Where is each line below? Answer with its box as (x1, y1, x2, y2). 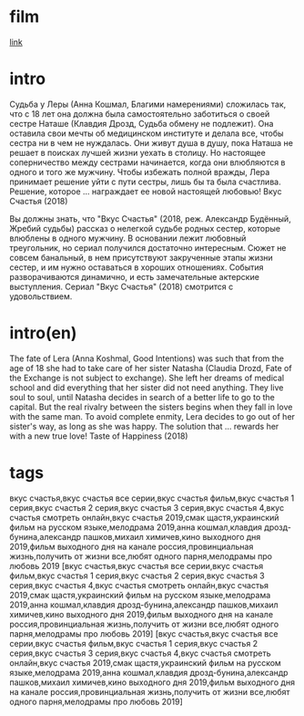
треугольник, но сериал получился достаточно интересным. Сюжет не (9, 242, 287, 253)
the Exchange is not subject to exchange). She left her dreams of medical (9, 372, 285, 383)
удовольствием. (9, 290, 73, 302)
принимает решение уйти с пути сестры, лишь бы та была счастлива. (9, 176, 281, 187)
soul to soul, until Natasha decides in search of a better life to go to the (9, 391, 275, 402)
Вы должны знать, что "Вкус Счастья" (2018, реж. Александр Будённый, (9, 213, 291, 224)
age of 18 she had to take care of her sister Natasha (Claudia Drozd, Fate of (9, 362, 293, 373)
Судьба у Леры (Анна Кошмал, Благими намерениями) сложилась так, (9, 99, 287, 109)
